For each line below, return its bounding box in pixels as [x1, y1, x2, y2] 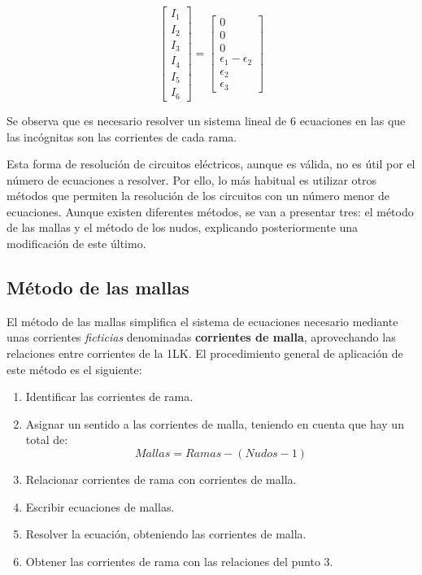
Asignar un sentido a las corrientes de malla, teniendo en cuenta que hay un [25, 415, 404, 432]
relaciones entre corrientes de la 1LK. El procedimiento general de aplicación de [7, 345, 403, 362]
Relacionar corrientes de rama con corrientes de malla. [25, 471, 297, 488]
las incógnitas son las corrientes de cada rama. [7, 128, 237, 145]
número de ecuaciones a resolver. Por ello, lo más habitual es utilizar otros [7, 171, 376, 188]
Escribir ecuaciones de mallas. [25, 498, 175, 515]
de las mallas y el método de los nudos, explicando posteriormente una [7, 219, 359, 236]
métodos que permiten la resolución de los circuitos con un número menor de [7, 187, 390, 204]
